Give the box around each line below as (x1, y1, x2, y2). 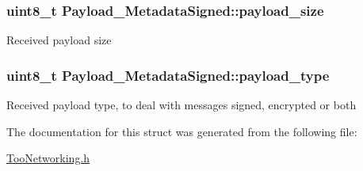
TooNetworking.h (6, 150, 90, 166)
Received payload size (6, 32, 112, 48)
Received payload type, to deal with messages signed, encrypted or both (6, 97, 357, 113)
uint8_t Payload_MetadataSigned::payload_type (6, 65, 330, 85)
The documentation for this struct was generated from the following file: (6, 123, 357, 139)
